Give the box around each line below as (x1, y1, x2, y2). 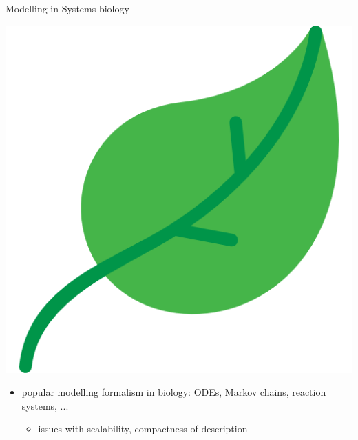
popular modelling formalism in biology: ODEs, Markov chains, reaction (21, 385, 326, 399)
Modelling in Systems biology (6, 1, 129, 15)
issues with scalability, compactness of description (38, 421, 248, 436)
